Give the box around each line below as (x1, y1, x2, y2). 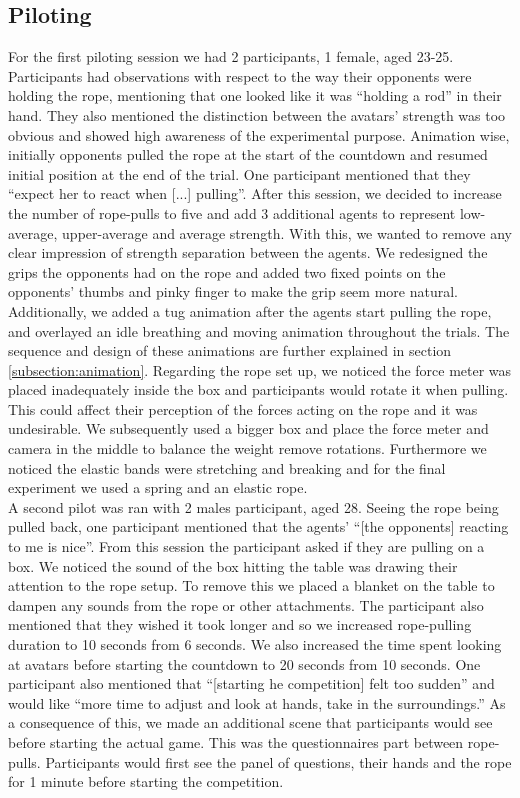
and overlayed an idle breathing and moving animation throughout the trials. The (8, 320, 510, 341)
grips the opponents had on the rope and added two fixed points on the (8, 261, 446, 282)
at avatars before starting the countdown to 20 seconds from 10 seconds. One (8, 653, 481, 674)
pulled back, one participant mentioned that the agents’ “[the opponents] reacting (8, 516, 509, 537)
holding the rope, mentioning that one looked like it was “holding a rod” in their (8, 85, 502, 106)
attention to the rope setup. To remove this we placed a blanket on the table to (8, 575, 495, 596)
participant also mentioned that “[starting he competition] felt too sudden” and (8, 673, 495, 694)
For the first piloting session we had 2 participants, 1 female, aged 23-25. (8, 46, 454, 67)
